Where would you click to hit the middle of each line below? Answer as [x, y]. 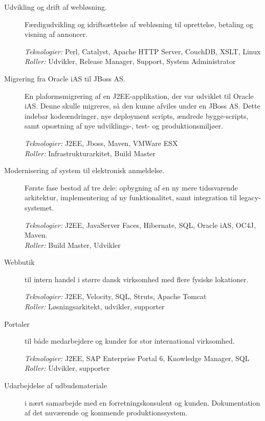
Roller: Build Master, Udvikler [73, 245]
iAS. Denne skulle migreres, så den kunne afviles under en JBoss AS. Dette [142, 106]
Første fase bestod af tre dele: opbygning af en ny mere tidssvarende [131, 187]
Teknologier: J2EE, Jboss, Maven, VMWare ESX [101, 143]
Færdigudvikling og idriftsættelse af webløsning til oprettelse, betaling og [139, 24]
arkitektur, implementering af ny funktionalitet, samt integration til [131, 197]
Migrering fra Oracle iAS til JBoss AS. [65, 78]
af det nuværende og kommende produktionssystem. [106, 413]
